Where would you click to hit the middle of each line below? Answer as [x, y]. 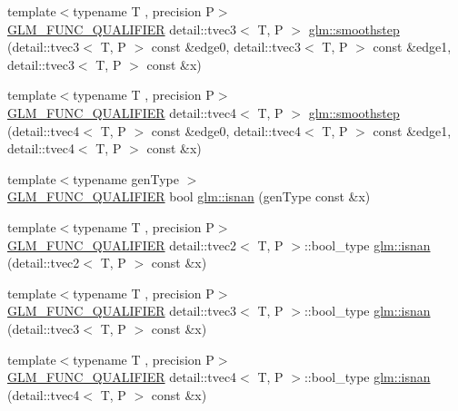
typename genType [126, 178]
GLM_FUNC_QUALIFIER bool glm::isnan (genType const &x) [189, 196]
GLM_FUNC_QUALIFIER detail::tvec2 [122, 245]
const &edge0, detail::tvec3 [226, 47]
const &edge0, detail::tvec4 [226, 130]
